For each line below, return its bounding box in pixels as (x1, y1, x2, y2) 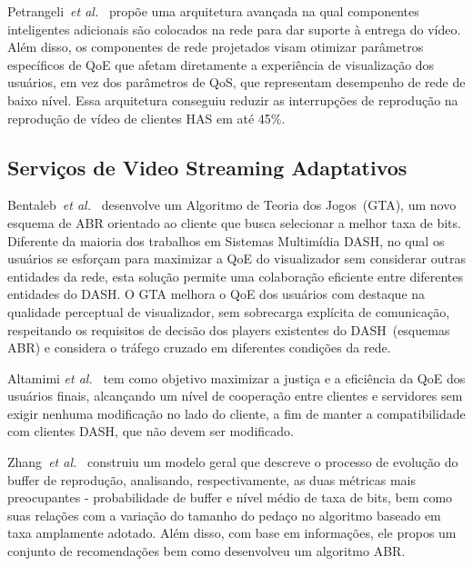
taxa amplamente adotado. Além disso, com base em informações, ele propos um (7, 523, 457, 542)
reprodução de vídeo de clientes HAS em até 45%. (7, 108, 286, 127)
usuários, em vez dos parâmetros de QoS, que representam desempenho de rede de (7, 73, 466, 92)
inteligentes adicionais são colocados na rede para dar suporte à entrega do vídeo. (7, 19, 461, 38)
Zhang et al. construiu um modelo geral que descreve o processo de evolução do (7, 452, 458, 472)
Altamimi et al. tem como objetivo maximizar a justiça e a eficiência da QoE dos (7, 368, 466, 387)
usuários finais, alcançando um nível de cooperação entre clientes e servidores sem (7, 386, 463, 405)
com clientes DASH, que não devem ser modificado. (7, 422, 294, 441)
